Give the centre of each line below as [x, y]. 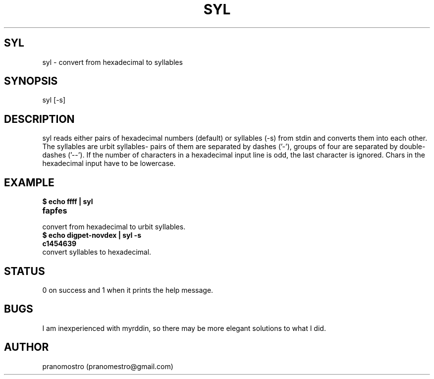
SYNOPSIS [31, 81]
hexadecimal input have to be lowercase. [109, 163]
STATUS [25, 271]
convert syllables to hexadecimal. [97, 252]
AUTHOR [27, 347]
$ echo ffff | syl [68, 202]
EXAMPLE [29, 182]
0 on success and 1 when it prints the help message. [128, 290]
